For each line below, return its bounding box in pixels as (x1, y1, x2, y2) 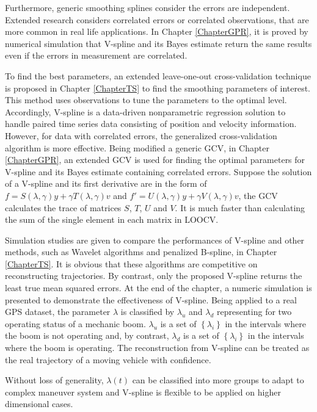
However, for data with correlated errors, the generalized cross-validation (5, 129, 277, 142)
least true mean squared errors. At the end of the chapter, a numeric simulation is (5, 281, 312, 294)
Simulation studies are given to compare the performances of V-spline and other (5, 233, 305, 246)
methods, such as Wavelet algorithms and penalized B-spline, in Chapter (5, 245, 277, 258)
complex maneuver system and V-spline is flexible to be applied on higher (5, 385, 281, 398)
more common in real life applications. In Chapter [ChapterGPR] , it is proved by (5, 25, 308, 38)
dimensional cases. (5, 397, 73, 410)
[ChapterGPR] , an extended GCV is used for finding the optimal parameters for (5, 153, 305, 166)
